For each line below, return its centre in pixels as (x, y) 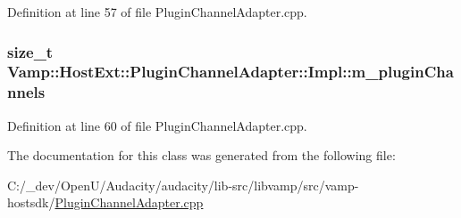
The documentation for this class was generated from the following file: (201, 155)
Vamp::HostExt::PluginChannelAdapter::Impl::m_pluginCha (230, 72)
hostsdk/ (31, 202)
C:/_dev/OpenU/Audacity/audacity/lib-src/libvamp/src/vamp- (183, 185)
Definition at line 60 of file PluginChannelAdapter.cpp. (157, 125)
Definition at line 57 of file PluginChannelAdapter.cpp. (157, 12)
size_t (30, 51)
